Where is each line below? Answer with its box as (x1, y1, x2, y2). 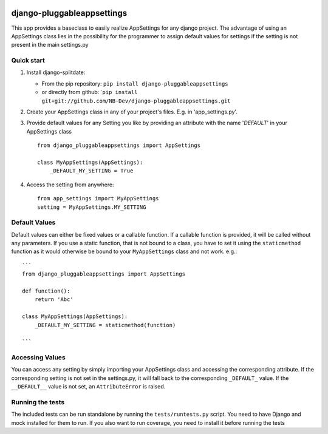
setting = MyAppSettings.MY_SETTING (37, 203, 146, 211)
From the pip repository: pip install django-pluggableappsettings (41, 80, 228, 87)
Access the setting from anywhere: (26, 181, 115, 188)
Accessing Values (11, 353, 66, 362)
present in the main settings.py (11, 41, 89, 49)
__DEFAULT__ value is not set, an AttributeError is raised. (11, 383, 166, 390)
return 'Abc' (34, 296, 73, 303)
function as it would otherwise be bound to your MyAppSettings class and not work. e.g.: (11, 248, 237, 255)
